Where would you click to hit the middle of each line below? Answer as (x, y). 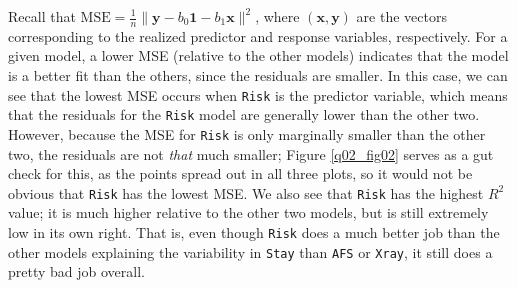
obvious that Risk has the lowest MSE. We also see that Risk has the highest (246, 192)
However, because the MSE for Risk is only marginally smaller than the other (247, 133)
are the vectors (401, 16)
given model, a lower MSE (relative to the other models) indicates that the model (258, 55)
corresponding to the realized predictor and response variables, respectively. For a (258, 35)
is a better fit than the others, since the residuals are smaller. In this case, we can (258, 75)
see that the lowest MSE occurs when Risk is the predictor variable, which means (258, 94)
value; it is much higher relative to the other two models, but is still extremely (248, 212)
